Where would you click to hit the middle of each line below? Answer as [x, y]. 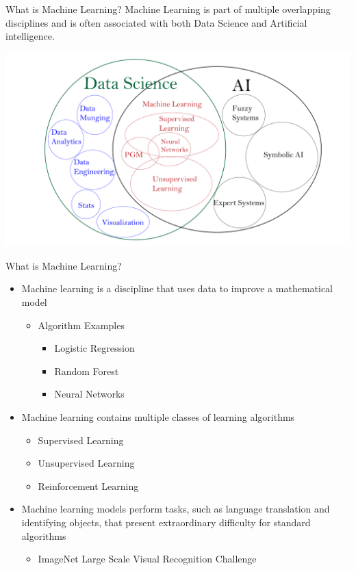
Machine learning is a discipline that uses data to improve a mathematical [177, 288]
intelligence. [30, 36]
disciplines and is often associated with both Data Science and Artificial [156, 22]
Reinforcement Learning [88, 485]
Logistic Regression [94, 348]
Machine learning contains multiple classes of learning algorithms [158, 417]
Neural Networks [89, 394]
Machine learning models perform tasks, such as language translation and [176, 509]
